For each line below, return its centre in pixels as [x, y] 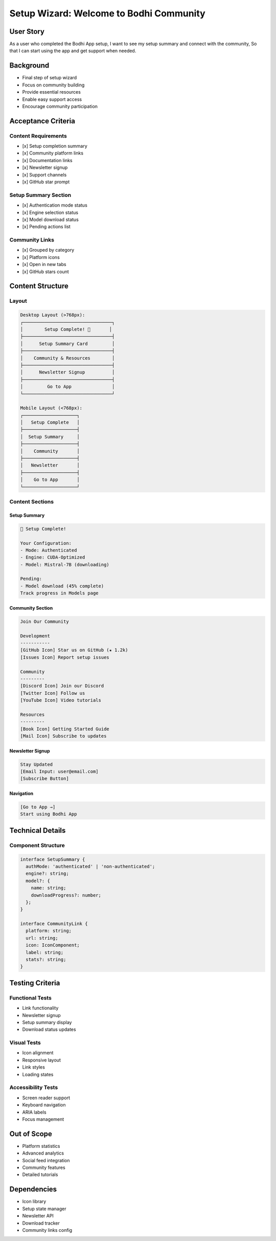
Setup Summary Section [40, 195]
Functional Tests [31, 998]
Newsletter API [38, 1216]
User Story [27, 31]
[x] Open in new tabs [44, 264]
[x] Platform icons [41, 257]
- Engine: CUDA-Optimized [53, 557]
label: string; [45, 952]
